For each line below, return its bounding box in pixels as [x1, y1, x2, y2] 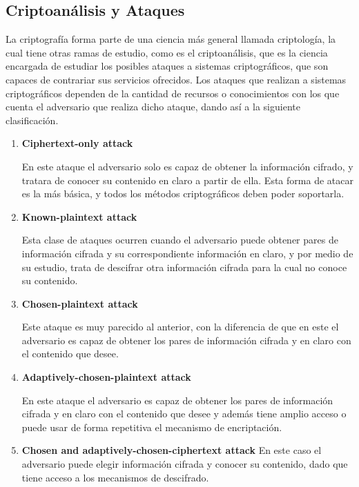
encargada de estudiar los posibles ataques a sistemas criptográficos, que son [6, 59, 329, 73]
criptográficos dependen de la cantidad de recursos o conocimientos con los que [6, 86, 340, 100]
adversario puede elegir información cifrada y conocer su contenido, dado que [21, 457, 348, 471]
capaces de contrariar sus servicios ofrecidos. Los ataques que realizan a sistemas [6, 72, 347, 86]
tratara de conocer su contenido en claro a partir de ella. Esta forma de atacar [21, 172, 353, 187]
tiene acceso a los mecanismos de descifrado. [21, 470, 209, 484]
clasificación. [6, 112, 59, 127]
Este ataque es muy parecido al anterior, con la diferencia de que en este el [21, 319, 339, 334]
